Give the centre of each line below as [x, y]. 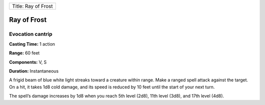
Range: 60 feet [24, 53]
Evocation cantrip [31, 34]
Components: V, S [28, 62]
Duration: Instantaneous [34, 71]
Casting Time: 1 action [32, 44]
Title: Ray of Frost [32, 6]
